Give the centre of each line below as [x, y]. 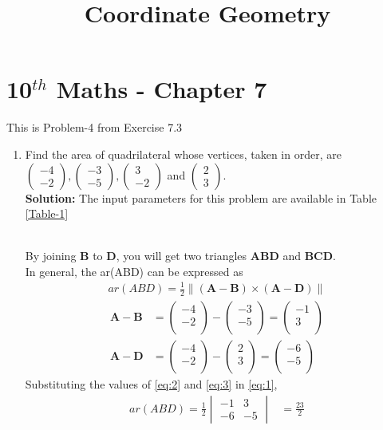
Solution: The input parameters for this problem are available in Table [201, 197]
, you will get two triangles [182, 256]
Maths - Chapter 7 [162, 89]
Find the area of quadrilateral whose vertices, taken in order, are [183, 154]
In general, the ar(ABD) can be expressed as [134, 271]
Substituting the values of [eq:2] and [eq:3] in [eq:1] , [151, 383]
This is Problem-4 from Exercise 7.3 [95, 127]
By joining [51, 256]
